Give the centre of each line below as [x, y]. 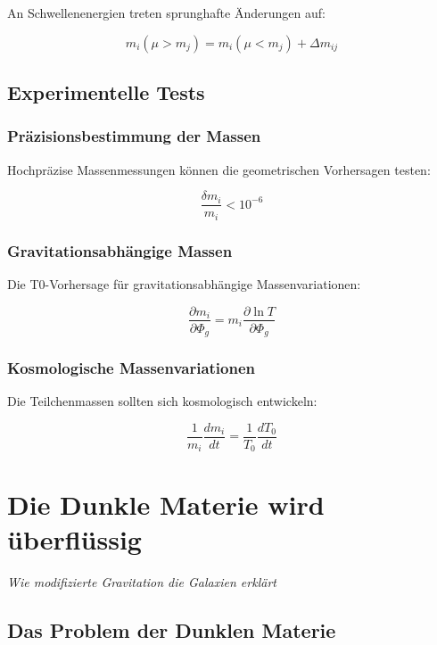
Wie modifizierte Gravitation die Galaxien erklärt [142, 581]
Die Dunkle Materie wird [166, 504]
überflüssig [74, 538]
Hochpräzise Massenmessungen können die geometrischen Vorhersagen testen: [219, 169]
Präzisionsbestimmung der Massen [134, 136]
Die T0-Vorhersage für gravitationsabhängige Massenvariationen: [184, 283]
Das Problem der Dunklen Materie [172, 629]
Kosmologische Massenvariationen [132, 367]
